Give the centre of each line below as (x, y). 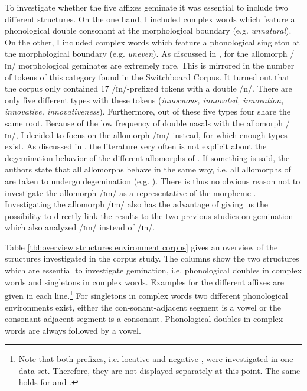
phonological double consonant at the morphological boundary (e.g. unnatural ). (148, 30)
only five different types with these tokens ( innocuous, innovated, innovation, (144, 100)
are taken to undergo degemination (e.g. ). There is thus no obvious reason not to (153, 180)
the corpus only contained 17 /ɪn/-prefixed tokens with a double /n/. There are (148, 88)
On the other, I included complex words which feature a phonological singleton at (153, 42)
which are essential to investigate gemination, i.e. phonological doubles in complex (153, 270)
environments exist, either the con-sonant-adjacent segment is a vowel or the (143, 307)
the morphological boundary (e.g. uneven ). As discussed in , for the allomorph (146, 53)
